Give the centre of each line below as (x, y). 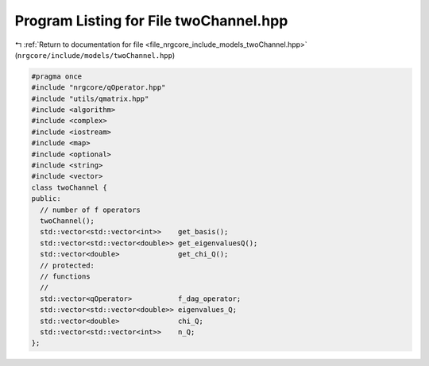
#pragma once (57, 76)
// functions (65, 276)
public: (46, 199)
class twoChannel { (69, 187)
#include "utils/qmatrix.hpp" (90, 98)
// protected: (68, 265)
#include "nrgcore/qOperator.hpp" (99, 88)
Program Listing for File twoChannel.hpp (151, 21)
